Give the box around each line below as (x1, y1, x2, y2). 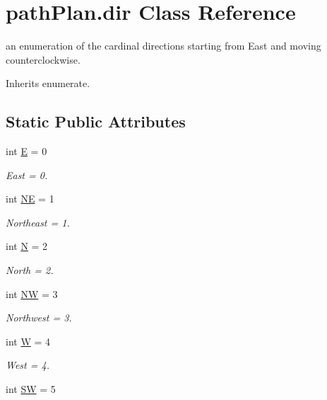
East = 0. (6, 167, 48, 182)
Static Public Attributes (6, 110, 186, 132)
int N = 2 (6, 239, 48, 253)
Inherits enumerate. (6, 76, 90, 91)
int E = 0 (6, 144, 47, 159)
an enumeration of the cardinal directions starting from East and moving (6, 38, 321, 53)
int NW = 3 (6, 286, 58, 301)
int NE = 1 (6, 191, 54, 206)
